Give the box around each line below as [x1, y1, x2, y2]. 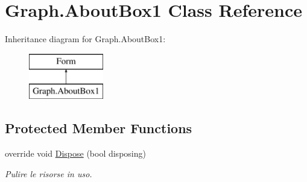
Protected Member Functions [5, 119, 192, 137]
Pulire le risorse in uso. [5, 167, 92, 180]
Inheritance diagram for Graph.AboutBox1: [5, 33, 166, 45]
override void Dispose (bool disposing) [5, 147, 146, 160]
